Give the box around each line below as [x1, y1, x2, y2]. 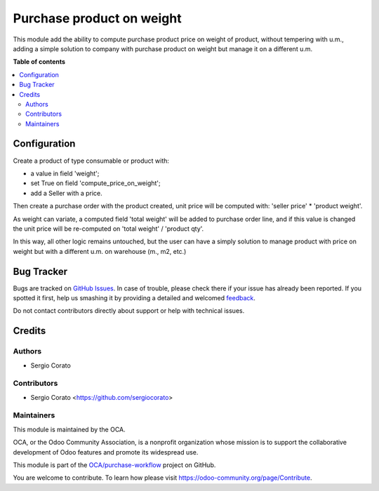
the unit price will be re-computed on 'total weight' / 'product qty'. [13, 224, 204, 233]
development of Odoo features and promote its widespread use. [13, 448, 199, 456]
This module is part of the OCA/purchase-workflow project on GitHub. [13, 461, 216, 469]
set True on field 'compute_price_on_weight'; [30, 179, 161, 187]
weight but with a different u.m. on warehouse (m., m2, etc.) [13, 247, 187, 255]
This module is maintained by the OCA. [13, 425, 126, 433]
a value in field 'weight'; [30, 169, 100, 177]
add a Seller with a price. [30, 189, 103, 197]
